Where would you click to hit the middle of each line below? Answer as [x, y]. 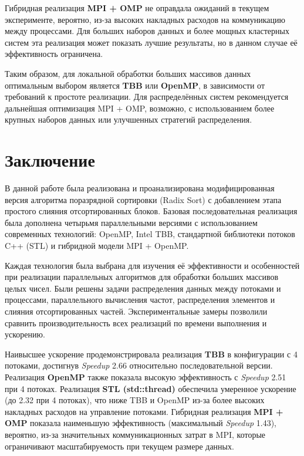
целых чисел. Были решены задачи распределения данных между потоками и [143, 288]
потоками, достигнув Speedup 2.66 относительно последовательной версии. [139, 365]
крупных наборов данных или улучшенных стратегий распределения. [129, 119]
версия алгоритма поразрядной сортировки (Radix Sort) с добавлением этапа [143, 199]
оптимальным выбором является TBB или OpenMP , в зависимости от [135, 85]
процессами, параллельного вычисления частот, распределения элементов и [140, 300]
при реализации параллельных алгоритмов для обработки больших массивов [142, 277]
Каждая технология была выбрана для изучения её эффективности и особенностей [152, 265]
